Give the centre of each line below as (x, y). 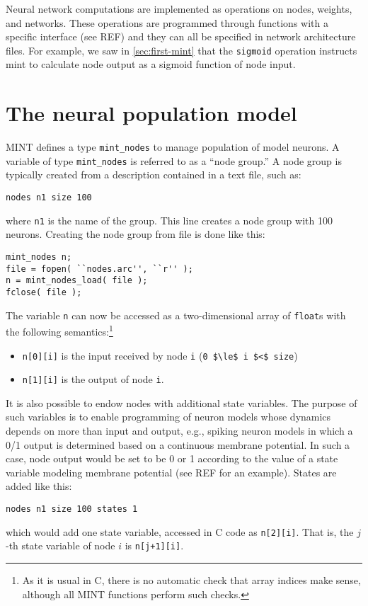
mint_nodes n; (39, 257)
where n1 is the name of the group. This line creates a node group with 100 (169, 220)
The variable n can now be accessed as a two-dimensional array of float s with (176, 315)
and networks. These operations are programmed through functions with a (167, 22)
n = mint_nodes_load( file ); (77, 281)
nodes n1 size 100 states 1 (72, 509)
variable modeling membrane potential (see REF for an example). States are (171, 472)
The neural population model (151, 113)
